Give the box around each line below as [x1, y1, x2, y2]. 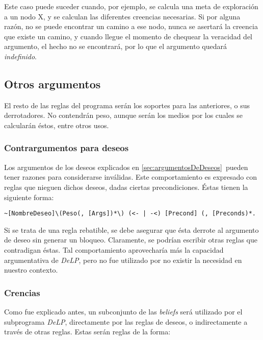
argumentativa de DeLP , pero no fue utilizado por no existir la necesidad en [4, 254, 242, 265]
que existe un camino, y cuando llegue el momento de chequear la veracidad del [4, 31, 253, 41]
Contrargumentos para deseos [4, 141, 129, 154]
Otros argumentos [4, 76, 101, 91]
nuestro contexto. [4, 264, 58, 275]
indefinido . [4, 51, 37, 61]
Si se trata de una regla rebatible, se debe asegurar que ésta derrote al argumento [4, 224, 259, 235]
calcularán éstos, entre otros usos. [4, 119, 109, 130]
